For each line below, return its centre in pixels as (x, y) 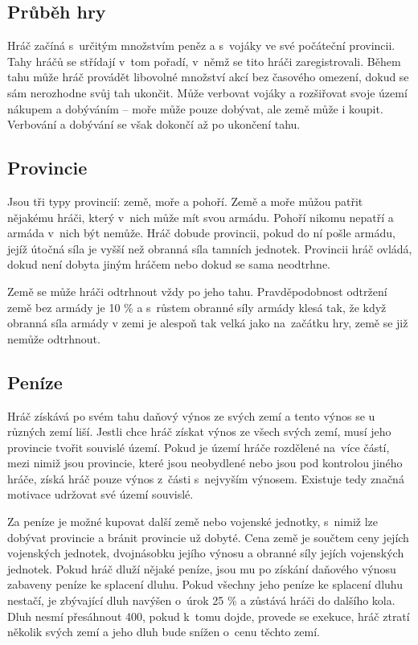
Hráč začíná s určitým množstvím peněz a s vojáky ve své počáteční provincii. (201, 45)
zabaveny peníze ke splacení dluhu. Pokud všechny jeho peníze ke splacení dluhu (205, 584)
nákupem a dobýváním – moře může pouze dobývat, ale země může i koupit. (195, 108)
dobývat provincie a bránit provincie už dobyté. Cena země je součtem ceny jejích (208, 537)
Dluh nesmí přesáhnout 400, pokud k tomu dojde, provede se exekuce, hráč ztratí (209, 616)
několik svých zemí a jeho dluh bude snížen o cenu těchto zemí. (164, 632)
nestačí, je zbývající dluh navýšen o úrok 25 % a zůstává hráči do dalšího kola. (201, 600)
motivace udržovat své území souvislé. (100, 494)
